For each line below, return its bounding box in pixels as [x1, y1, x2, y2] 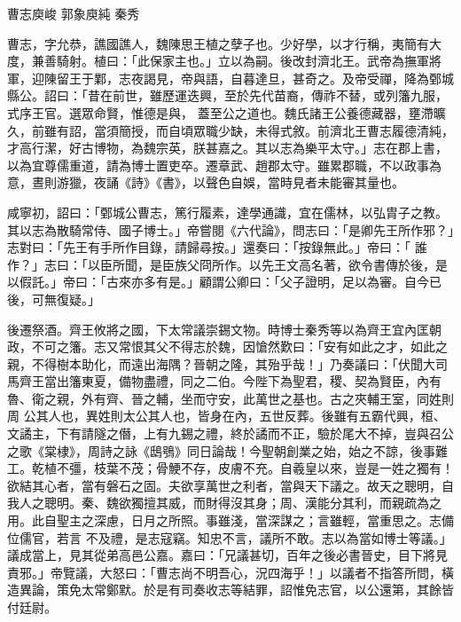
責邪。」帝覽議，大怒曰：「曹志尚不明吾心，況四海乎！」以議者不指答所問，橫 [7, 563, 454, 581]
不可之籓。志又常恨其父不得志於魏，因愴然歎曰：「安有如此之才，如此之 [31, 337, 448, 356]
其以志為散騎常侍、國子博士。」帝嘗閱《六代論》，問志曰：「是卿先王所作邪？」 [7, 220, 454, 239]
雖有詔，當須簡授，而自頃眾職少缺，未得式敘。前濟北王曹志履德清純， [43, 121, 454, 139]
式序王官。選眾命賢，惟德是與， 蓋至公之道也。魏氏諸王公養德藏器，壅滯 [7, 103, 434, 122]
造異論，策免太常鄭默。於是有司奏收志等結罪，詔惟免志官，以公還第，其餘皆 [7, 580, 454, 599]
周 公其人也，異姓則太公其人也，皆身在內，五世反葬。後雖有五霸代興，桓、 [7, 406, 446, 425]
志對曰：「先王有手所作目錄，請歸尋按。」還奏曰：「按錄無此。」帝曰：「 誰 [7, 238, 427, 256]
